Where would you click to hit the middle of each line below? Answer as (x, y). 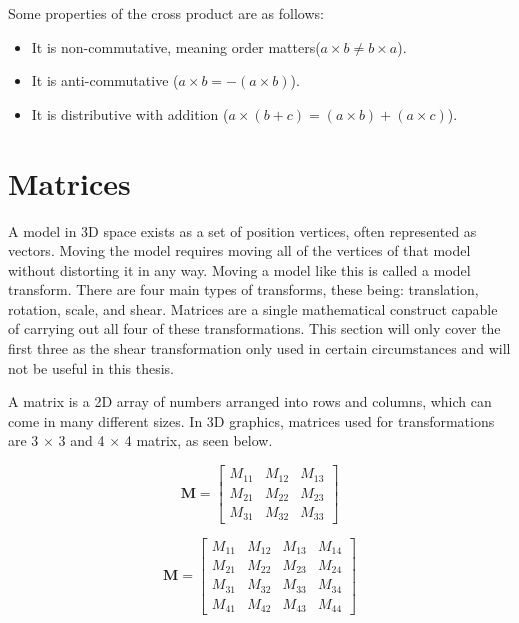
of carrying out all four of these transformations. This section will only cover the (254, 328)
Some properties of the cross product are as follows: (166, 13)
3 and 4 (81, 440)
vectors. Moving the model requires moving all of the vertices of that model (239, 250)
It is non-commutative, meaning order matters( (176, 46)
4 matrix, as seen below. (198, 440)
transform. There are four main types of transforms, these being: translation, (243, 289)
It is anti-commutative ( (105, 80)
